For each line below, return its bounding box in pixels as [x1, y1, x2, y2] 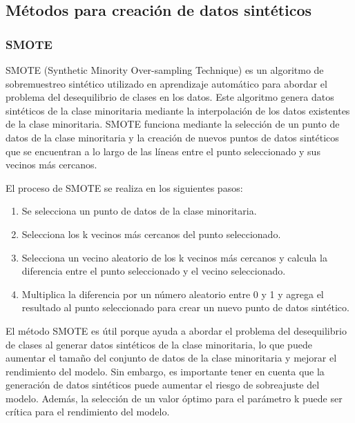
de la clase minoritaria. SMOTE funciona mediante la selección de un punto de [6, 117, 340, 131]
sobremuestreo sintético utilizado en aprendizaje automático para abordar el [6, 76, 327, 90]
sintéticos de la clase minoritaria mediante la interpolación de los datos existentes [6, 103, 350, 117]
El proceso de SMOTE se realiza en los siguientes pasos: [6, 180, 243, 195]
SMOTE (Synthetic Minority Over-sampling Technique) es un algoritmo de [6, 63, 324, 77]
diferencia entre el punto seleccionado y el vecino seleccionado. [21, 264, 286, 278]
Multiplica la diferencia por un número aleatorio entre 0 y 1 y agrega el [21, 286, 324, 301]
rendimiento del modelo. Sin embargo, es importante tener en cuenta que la [6, 364, 325, 378]
